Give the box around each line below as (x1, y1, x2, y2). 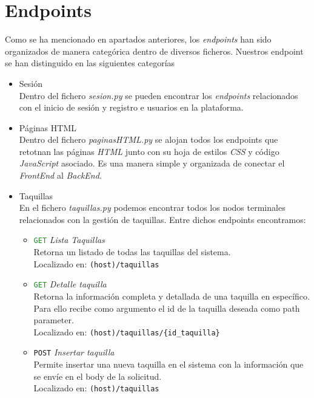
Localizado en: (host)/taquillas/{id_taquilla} (33, 325, 220, 338)
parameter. (33, 314, 74, 326)
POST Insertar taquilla (33, 346, 115, 359)
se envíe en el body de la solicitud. (33, 369, 162, 382)
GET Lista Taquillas (33, 233, 105, 246)
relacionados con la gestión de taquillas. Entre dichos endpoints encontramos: (19, 213, 306, 225)
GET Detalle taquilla (33, 278, 107, 290)
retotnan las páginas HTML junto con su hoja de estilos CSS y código (19, 145, 279, 157)
